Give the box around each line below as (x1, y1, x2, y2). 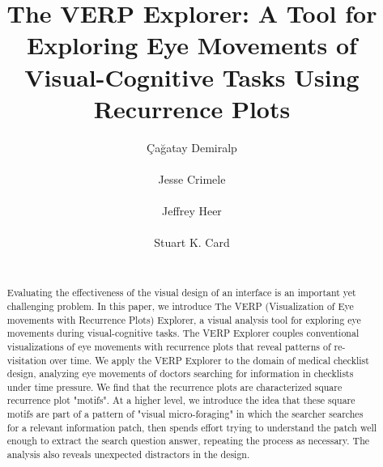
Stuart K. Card (154, 234, 230, 251)
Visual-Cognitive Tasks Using (24, 60, 360, 93)
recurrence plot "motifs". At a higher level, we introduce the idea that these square (6, 393, 355, 407)
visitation (6, 353, 47, 367)
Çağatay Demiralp (147, 138, 237, 155)
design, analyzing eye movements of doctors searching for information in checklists (6, 367, 354, 380)
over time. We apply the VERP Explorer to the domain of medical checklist (49, 353, 369, 367)
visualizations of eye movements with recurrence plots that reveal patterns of (6, 339, 331, 353)
